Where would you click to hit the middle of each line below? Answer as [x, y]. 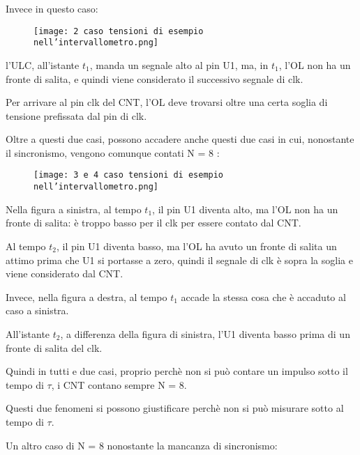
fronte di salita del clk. [54, 347]
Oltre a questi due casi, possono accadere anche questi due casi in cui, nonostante [180, 139]
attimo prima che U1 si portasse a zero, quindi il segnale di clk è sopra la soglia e [179, 260]
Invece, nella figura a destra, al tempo [87, 296]
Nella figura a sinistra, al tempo [74, 209]
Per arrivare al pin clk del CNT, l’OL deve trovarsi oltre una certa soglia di [167, 102]
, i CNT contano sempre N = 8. [119, 384]
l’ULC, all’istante [43, 64]
